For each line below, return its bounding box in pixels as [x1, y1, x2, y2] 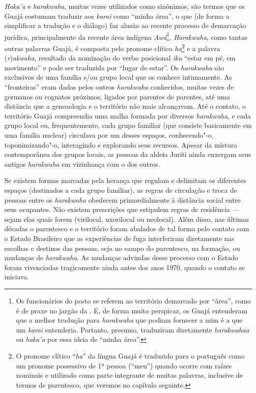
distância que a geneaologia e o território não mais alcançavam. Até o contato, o [4, 101, 246, 111]
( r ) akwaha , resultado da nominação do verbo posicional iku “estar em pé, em [4, 53, 236, 63]
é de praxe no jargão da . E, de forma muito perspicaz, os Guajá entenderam [16, 305, 248, 315]
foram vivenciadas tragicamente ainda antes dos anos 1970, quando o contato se [4, 262, 245, 272]
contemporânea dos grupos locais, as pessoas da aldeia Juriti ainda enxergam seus [4, 149, 251, 159]
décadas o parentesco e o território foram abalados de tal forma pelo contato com [4, 223, 249, 234]
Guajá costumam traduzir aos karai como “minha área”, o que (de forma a [4, 10, 229, 21]
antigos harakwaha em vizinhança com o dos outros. [4, 158, 160, 169]
